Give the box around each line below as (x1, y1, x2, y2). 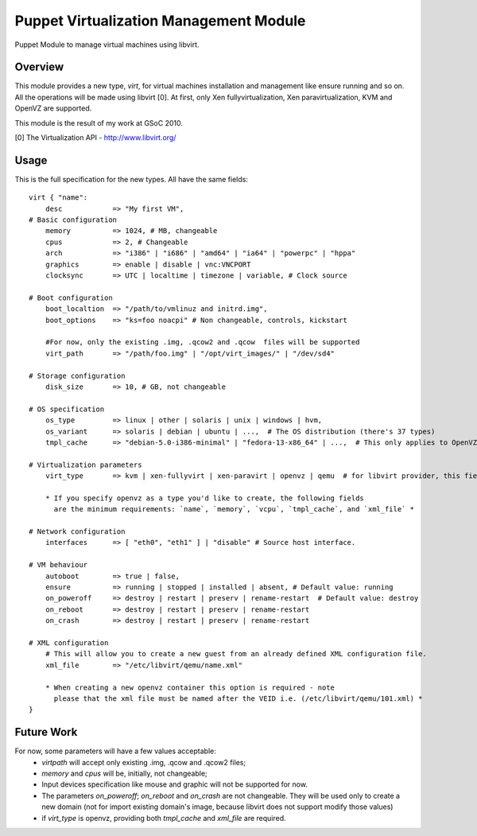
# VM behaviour (29, 561, 88, 570)
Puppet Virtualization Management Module (14, 12, 306, 29)
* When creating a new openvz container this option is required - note (45, 682, 335, 692)
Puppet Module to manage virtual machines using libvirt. (14, 40, 200, 49)
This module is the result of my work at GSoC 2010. (14, 118, 183, 127)
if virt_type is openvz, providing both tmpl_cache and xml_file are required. (41, 813, 286, 822)
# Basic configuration (29, 216, 118, 224)
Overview (14, 60, 64, 74)
